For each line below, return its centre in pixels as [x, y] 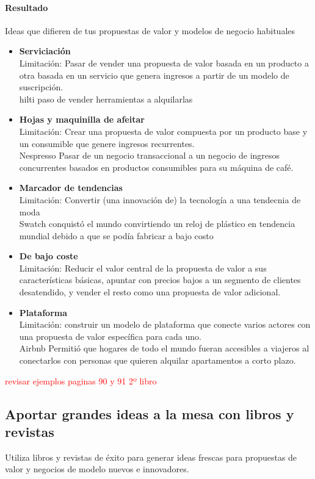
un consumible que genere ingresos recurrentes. [107, 143]
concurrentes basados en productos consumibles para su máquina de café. [156, 167]
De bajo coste [49, 256]
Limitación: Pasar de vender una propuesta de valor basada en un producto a [164, 63]
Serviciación [45, 51]
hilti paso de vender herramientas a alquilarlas [106, 99]
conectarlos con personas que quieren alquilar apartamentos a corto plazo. [157, 360]
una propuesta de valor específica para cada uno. [110, 336]
